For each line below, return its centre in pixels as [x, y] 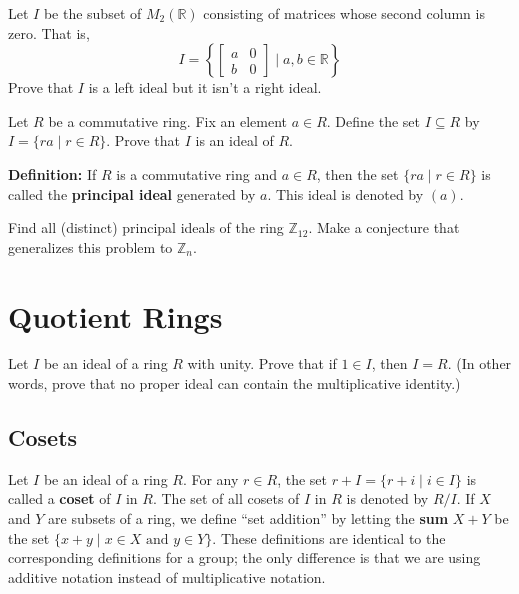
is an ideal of [234, 140]
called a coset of [59, 498]
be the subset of [92, 13]
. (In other [479, 363]
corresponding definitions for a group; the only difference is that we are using [244, 557]
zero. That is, [49, 32]
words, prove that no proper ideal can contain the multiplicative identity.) [234, 383]
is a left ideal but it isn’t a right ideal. [205, 87]
